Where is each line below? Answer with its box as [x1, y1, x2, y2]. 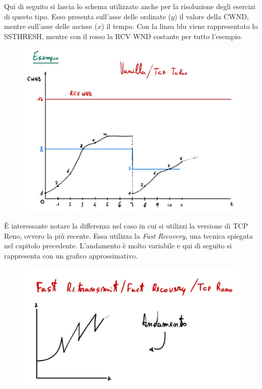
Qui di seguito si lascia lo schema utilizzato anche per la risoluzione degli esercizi [4, 1, 255, 11]
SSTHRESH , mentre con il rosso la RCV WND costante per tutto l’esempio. [4, 30, 243, 41]
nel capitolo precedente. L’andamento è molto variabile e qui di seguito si [4, 240, 232, 251]
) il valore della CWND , [174, 11, 249, 21]
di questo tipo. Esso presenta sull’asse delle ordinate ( [4, 11, 171, 21]
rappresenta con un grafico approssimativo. [4, 250, 138, 261]
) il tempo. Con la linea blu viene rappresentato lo [101, 21, 258, 31]
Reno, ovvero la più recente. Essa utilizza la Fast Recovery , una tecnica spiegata [4, 230, 253, 241]
